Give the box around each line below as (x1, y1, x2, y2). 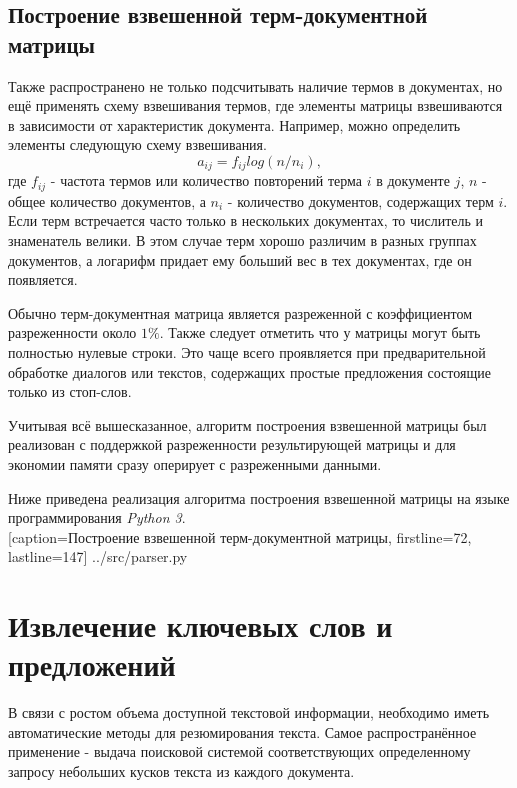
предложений (8, 644, 176, 685)
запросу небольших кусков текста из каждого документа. (8, 761, 355, 782)
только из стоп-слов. (8, 381, 132, 402)
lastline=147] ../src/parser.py (8, 546, 188, 567)
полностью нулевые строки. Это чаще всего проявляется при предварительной (8, 342, 486, 363)
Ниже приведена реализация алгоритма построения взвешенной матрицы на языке (8, 487, 510, 508)
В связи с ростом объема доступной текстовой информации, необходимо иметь (8, 702, 490, 723)
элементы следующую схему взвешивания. (8, 134, 267, 155)
